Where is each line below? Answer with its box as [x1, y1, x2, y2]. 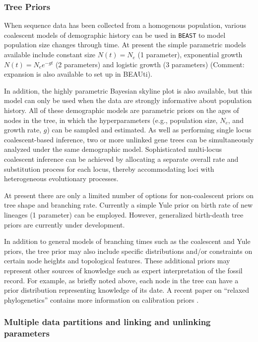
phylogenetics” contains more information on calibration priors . [4, 294, 199, 305]
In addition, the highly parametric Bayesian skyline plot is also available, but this [4, 85, 253, 96]
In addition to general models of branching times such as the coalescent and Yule [4, 236, 251, 246]
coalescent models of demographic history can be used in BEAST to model [4, 29, 226, 40]
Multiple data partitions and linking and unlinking [4, 316, 211, 328]
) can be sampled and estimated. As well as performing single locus [47, 124, 252, 135]
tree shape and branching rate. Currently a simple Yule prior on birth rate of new [4, 200, 253, 210]
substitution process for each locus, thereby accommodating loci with [4, 163, 214, 174]
